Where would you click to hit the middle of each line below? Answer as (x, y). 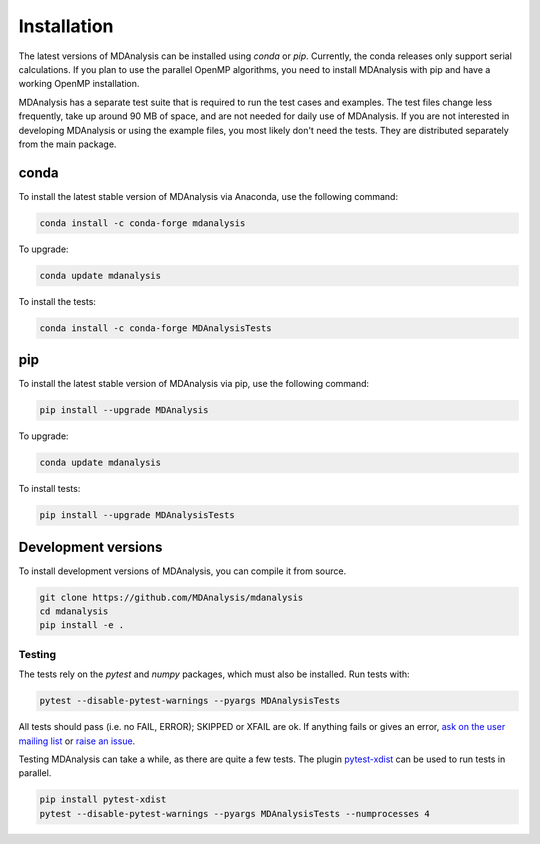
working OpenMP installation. (79, 84)
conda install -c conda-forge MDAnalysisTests (155, 328)
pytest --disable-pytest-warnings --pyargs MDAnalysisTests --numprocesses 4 (234, 813)
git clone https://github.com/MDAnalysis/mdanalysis (171, 597)
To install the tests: (57, 301)
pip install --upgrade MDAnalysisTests (137, 515)
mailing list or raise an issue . (77, 741)
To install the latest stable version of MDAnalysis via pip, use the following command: (194, 384)
